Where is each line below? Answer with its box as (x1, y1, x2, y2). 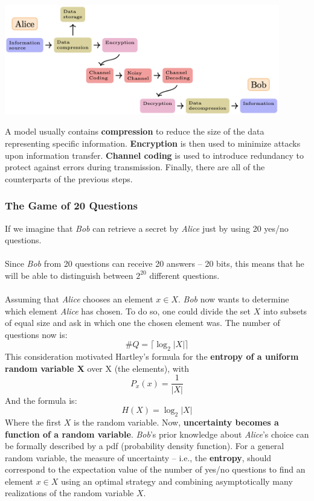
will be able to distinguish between (5, 269, 133, 281)
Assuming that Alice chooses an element (5, 293, 153, 305)
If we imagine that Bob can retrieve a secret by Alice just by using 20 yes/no (5, 222, 289, 234)
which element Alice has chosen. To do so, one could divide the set (5, 304, 251, 317)
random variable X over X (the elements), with (5, 362, 189, 374)
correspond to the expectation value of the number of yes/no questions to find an (5, 463, 306, 476)
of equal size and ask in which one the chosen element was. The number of (5, 316, 280, 329)
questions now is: (5, 328, 68, 340)
